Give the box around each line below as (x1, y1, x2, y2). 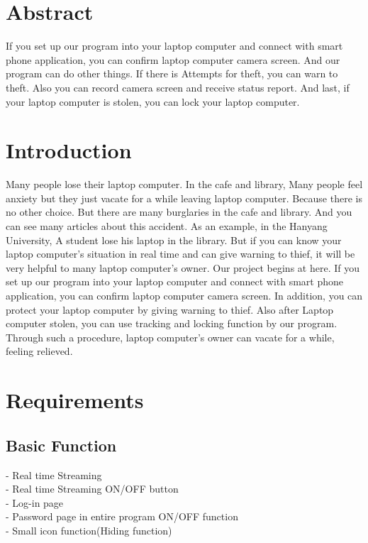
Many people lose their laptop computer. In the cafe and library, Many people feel (6, 177, 363, 192)
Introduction (6, 136, 132, 165)
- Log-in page (6, 495, 64, 510)
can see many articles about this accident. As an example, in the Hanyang (6, 219, 328, 233)
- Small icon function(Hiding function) (6, 522, 172, 537)
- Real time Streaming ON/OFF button (6, 481, 179, 496)
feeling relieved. (6, 344, 73, 358)
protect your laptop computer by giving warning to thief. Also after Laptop (6, 302, 334, 317)
